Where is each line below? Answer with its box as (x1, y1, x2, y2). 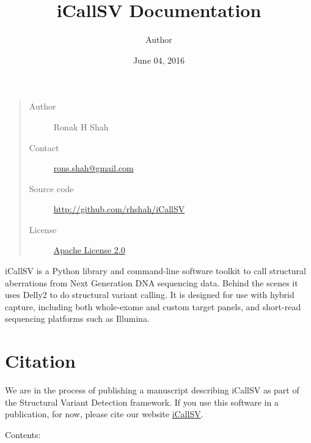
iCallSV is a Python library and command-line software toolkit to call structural (5, 264, 306, 277)
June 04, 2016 (133, 53, 185, 66)
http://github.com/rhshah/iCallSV (53, 203, 185, 215)
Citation (5, 348, 76, 373)
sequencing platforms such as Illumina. (5, 312, 150, 325)
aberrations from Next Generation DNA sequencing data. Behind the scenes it (5, 276, 298, 289)
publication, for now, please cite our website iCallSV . (5, 408, 203, 420)
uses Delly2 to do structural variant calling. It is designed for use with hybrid (5, 288, 295, 301)
